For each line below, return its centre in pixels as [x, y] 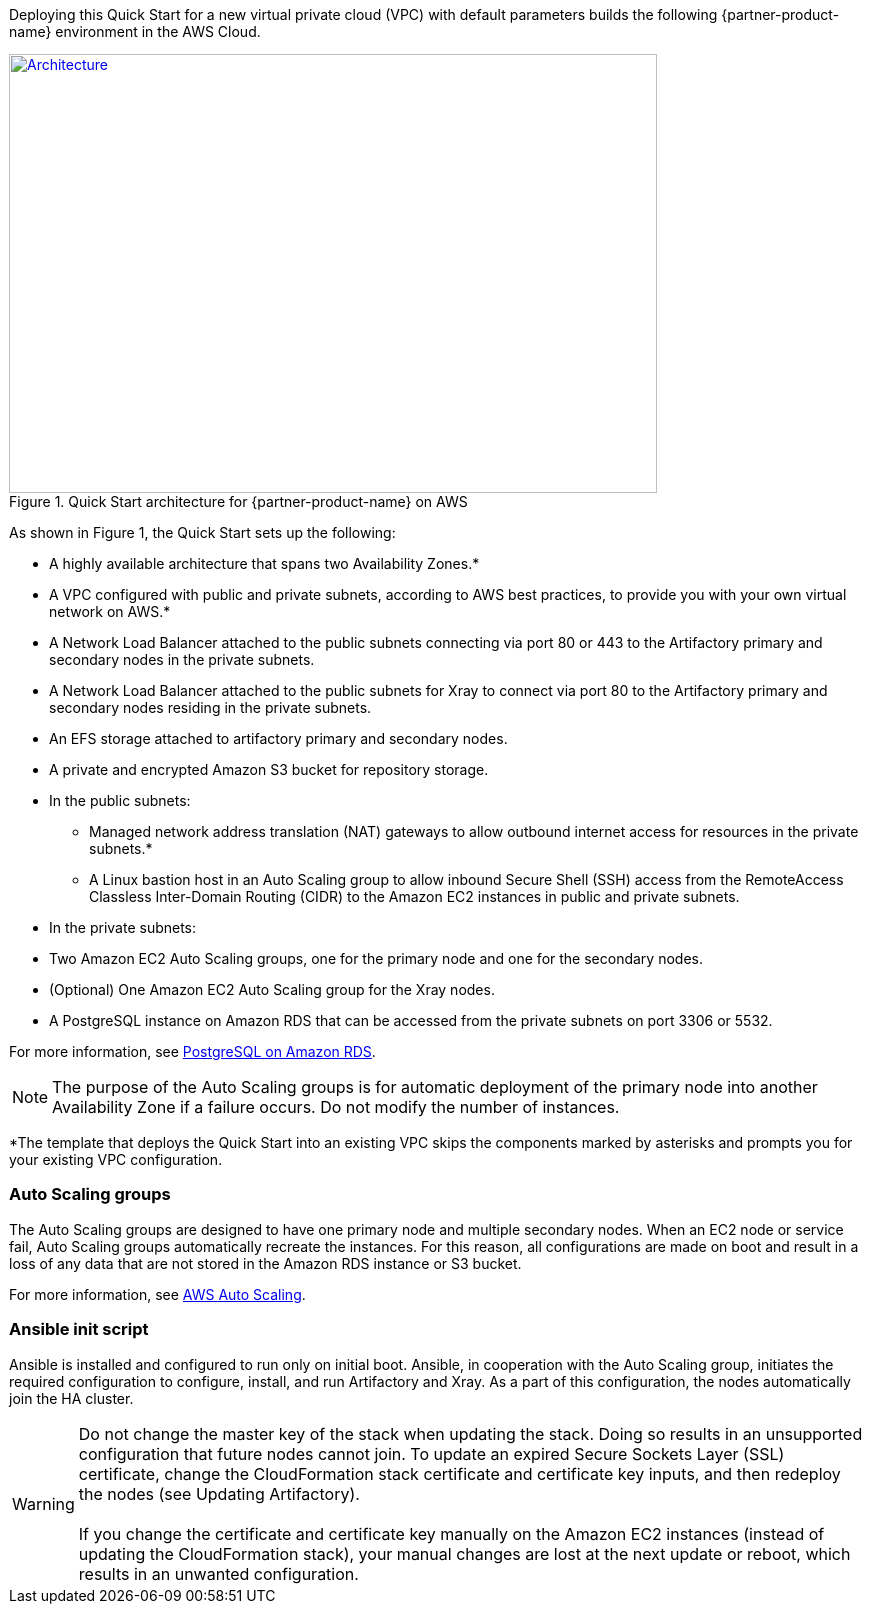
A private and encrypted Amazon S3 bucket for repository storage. [269, 769]
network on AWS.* [110, 611]
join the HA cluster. [71, 1398]
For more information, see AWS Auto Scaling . [157, 1294]
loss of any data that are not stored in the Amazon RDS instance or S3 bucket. [265, 1263]
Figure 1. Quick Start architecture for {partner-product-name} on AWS [238, 501]
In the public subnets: [120, 800]
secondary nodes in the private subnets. [182, 659]
